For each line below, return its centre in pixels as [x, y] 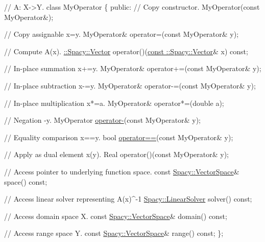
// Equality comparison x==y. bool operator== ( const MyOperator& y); [119, 137]
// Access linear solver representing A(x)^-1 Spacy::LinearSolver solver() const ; [128, 199]
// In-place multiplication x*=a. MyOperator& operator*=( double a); [114, 103]
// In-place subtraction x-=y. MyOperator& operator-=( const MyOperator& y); [130, 85]
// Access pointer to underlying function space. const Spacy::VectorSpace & [122, 171]
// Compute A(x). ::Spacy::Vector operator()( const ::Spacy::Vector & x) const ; [126, 51]
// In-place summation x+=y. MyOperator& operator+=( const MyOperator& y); [133, 68]
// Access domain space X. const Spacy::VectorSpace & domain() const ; [116, 216]
